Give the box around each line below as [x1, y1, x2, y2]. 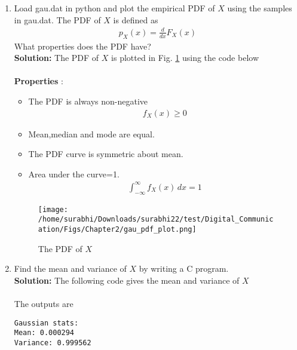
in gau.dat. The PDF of [14, 13, 101, 26]
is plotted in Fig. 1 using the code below [111, 51, 259, 64]
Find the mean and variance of [14, 262, 127, 275]
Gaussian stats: [14, 318, 79, 327]
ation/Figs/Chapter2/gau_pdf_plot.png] [38, 225, 197, 234]
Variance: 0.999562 [14, 338, 91, 347]
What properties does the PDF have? [14, 39, 151, 52]
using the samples [227, 2, 292, 14]
